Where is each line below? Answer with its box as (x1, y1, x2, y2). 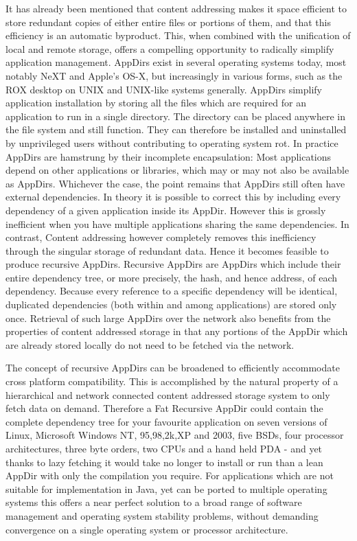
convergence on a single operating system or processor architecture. (5, 522, 288, 536)
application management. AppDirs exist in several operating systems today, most (5, 55, 347, 69)
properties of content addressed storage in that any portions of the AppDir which (5, 324, 348, 338)
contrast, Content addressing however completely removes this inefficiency (5, 230, 316, 244)
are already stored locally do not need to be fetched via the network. (5, 337, 295, 352)
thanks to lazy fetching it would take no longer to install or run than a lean (5, 454, 323, 469)
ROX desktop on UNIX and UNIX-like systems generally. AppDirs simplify (5, 82, 322, 96)
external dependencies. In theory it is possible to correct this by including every (5, 189, 341, 204)
